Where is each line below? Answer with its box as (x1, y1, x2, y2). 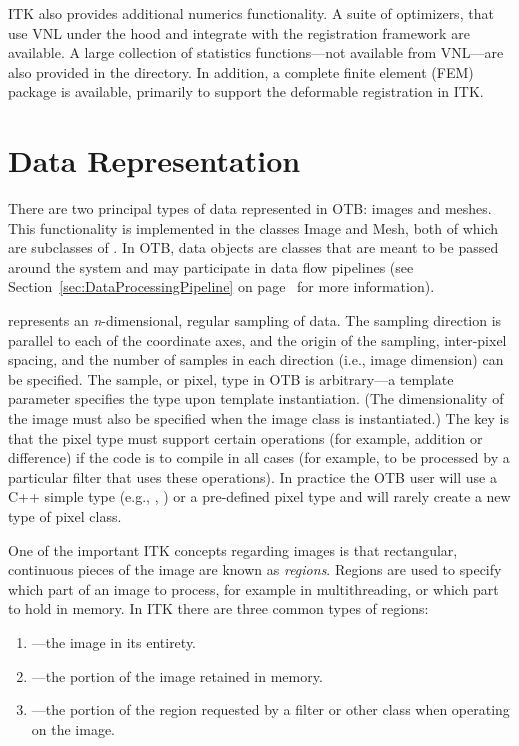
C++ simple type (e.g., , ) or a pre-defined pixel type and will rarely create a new (8, 486, 511, 507)
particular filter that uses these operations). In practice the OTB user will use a (8, 466, 497, 487)
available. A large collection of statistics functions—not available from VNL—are (8, 42, 504, 63)
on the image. (31, 718, 116, 739)
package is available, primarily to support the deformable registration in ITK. (8, 81, 484, 102)
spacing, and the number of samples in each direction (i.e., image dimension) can (8, 349, 504, 370)
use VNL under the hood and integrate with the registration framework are (8, 22, 470, 43)
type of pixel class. (8, 506, 122, 526)
